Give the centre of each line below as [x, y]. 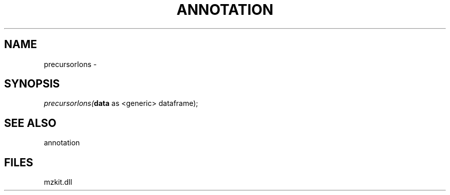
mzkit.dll [58, 182]
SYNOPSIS [32, 84]
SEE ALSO [30, 123]
